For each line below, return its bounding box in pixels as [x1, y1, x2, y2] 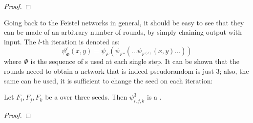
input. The [4, 36, 36, 46]
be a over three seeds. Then [45, 92, 127, 102]
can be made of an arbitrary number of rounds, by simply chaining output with [4, 27, 242, 37]
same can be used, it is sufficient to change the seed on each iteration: [4, 75, 213, 85]
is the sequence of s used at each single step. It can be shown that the [30, 56, 239, 66]
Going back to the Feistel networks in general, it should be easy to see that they [4, 17, 244, 27]
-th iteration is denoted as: [40, 36, 120, 46]
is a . [147, 92, 162, 102]
